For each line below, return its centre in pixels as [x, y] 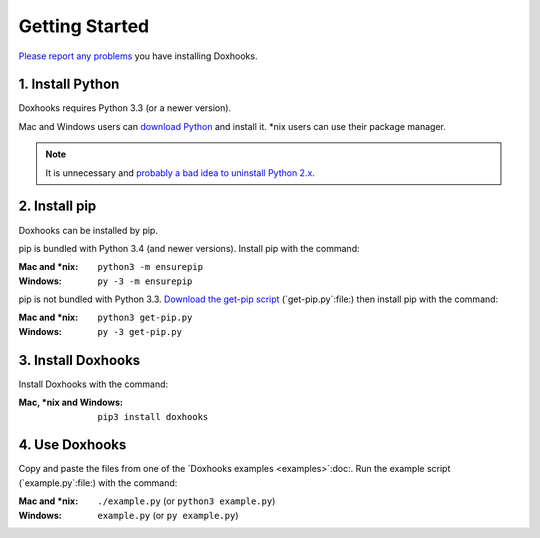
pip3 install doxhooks [153, 416]
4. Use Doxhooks [72, 445]
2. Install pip [57, 206]
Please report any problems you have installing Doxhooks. [138, 56]
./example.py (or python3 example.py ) [186, 501]
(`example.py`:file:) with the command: [98, 482]
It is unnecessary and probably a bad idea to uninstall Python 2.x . [180, 172]
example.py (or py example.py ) [168, 515]
